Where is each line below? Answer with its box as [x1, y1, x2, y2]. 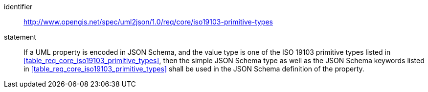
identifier [4, 2, 33, 11]
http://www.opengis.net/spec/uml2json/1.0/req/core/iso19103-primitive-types [23, 18, 273, 26]
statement [4, 33, 36, 41]
